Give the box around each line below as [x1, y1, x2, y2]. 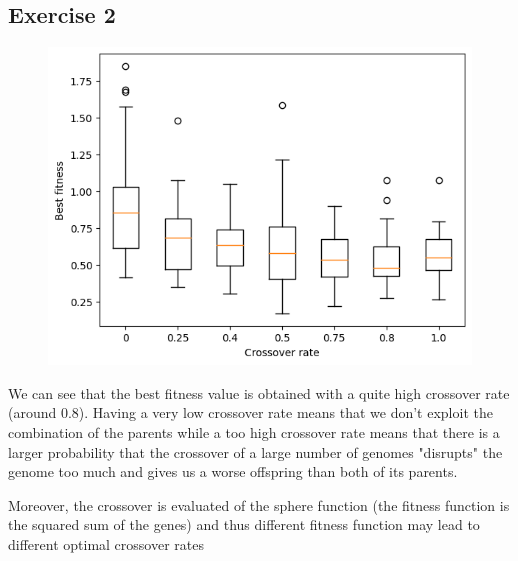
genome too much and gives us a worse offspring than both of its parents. [8, 461, 458, 482]
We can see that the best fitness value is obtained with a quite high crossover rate [8, 382, 510, 403]
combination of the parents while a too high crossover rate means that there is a [8, 421, 500, 442]
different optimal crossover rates [8, 533, 204, 554]
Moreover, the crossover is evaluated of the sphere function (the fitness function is [8, 494, 510, 515]
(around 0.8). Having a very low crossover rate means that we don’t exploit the [8, 402, 493, 423]
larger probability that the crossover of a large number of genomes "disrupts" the [8, 441, 503, 462]
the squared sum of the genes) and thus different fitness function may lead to [8, 514, 480, 535]
